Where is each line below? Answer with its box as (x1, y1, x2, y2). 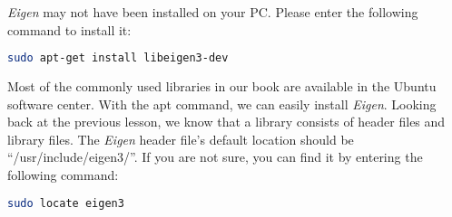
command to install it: (7, 20, 132, 39)
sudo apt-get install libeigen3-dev (7, 52, 229, 65)
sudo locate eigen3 (7, 196, 124, 210)
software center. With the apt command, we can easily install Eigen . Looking (7, 94, 437, 113)
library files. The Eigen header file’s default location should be (7, 129, 354, 148)
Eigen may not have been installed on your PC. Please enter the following (7, 3, 418, 21)
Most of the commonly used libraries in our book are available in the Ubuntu (7, 77, 437, 96)
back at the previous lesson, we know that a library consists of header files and (7, 112, 446, 131)
